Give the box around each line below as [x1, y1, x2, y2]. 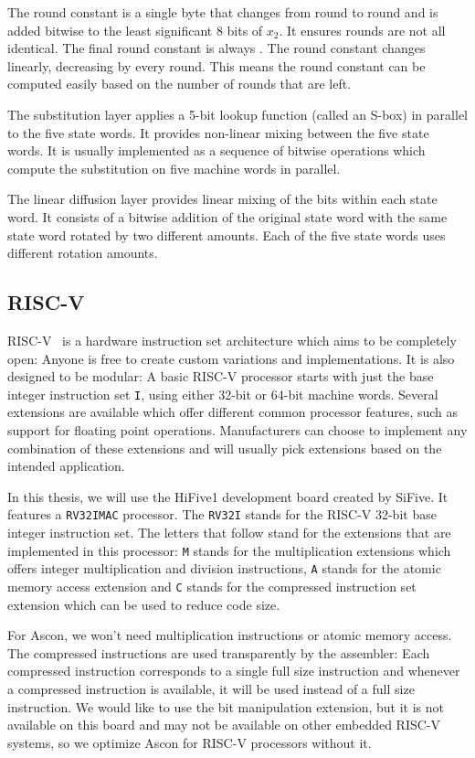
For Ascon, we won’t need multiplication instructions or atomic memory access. [7, 625, 452, 645]
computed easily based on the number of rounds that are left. [7, 74, 352, 93]
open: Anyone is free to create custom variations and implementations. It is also [7, 348, 455, 368]
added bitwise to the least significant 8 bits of [7, 20, 263, 39]
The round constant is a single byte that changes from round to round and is [7, 3, 438, 21]
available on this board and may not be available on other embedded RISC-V [7, 715, 441, 734]
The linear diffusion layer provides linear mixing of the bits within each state [7, 189, 438, 208]
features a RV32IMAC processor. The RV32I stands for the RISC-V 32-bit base [7, 505, 437, 524]
